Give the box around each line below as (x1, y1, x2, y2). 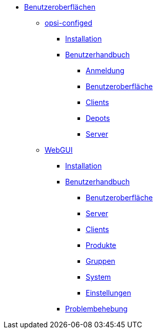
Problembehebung (65, 304, 128, 313)
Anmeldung (86, 66, 125, 75)
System (86, 273, 111, 281)
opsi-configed (45, 18, 92, 27)
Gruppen (86, 257, 115, 265)
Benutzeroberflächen (24, 3, 95, 11)
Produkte (86, 241, 116, 249)
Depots (86, 114, 110, 122)
